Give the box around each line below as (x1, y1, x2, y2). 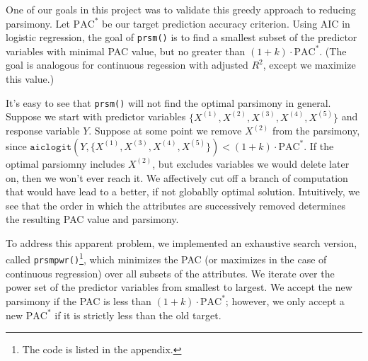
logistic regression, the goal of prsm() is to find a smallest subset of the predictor (6, 30, 357, 45)
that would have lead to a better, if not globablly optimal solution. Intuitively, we (6, 184, 360, 199)
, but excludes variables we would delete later (152, 156, 350, 171)
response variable (6, 123, 80, 138)
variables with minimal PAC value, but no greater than (6, 43, 246, 58)
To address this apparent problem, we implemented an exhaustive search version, (6, 235, 357, 250)
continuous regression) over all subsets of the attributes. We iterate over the (6, 265, 335, 280)
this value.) (6, 71, 54, 86)
